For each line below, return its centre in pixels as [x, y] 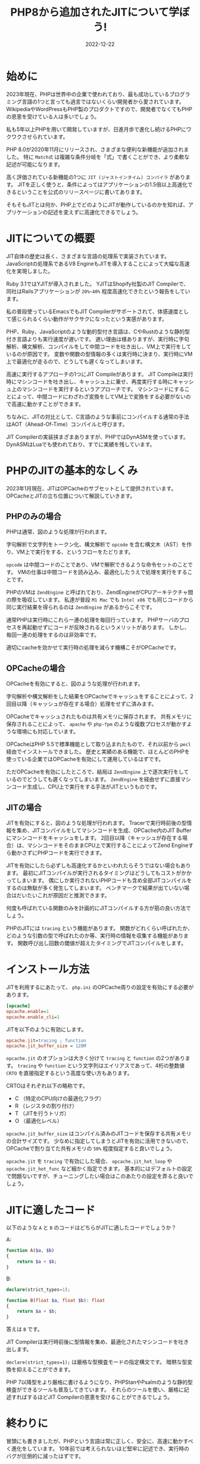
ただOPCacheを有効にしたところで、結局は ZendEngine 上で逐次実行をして [98, 772]
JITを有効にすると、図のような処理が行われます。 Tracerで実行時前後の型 [97, 823]
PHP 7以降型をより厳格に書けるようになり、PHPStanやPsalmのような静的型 [100, 1382]
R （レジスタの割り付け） [46, 1106]
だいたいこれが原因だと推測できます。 [63, 895]
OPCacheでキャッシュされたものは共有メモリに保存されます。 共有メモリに [99, 717]
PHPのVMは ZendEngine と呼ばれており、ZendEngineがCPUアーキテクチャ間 [100, 593]
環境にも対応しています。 [48, 732]
